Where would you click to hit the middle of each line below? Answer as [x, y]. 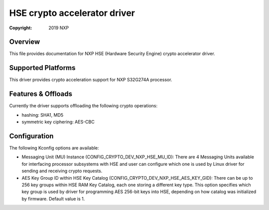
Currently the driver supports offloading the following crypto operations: [83, 106]
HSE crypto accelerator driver [72, 13]
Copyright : [21, 28]
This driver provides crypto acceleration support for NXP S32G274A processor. [91, 80]
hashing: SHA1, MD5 [43, 115]
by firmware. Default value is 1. [53, 199]
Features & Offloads [41, 94]
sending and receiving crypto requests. [62, 171]
